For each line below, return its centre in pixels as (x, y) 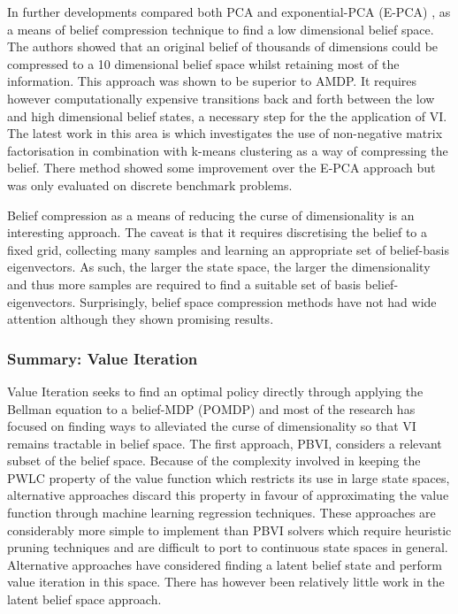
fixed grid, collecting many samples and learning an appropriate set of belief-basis (228, 249)
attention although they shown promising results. (141, 319)
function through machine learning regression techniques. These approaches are (221, 513)
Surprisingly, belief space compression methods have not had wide (258, 301)
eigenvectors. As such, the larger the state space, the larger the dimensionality (219, 267)
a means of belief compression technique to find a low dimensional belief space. (221, 29)
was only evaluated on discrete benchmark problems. (150, 184)
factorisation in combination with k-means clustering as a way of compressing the (228, 150)
